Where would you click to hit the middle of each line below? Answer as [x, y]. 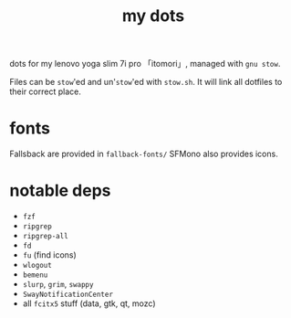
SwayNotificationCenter [68, 295]
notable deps [60, 191]
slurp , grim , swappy [58, 284]
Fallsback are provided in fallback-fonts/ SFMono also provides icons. [144, 154]
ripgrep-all [45, 237]
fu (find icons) [50, 255]
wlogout [37, 266]
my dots [153, 16]
